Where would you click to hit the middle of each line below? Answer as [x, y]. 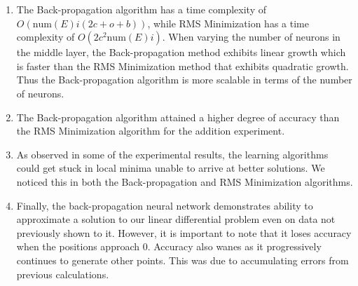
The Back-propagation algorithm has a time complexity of [141, 9]
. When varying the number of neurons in [251, 37]
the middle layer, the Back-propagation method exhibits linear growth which [181, 52]
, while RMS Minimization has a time [228, 23]
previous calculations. [63, 274]
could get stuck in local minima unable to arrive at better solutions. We [171, 168]
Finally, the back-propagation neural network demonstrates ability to [165, 205]
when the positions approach [78, 246]
